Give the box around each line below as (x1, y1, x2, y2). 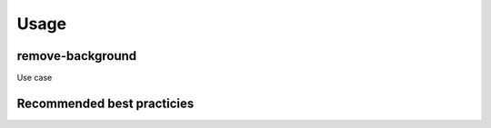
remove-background (16, 48, 137, 64)
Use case (16, 73, 53, 84)
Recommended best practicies (16, 95, 195, 111)
